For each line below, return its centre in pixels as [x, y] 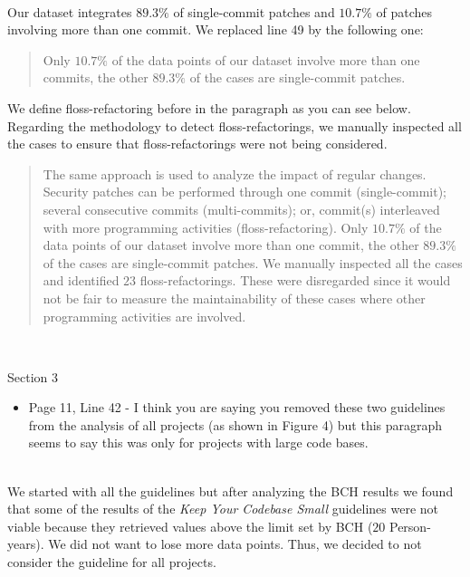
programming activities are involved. [144, 316]
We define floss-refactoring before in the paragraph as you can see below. [209, 107]
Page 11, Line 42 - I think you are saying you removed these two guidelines [237, 407]
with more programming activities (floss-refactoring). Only [206, 227]
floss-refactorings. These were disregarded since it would [295, 280]
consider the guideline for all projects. [112, 562]
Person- [410, 526]
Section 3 [33, 376]
